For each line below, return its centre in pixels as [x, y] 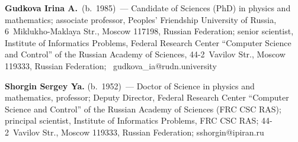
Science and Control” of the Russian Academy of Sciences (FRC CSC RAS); [143, 109]
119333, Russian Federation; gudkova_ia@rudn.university [111, 65]
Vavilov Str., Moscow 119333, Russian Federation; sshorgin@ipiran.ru [138, 132]
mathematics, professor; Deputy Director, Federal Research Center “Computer [147, 97]
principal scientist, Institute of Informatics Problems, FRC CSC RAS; [132, 120]
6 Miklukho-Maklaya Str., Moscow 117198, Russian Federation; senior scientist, [149, 31]
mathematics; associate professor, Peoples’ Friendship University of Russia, [141, 19]
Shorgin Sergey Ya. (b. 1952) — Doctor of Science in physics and [130, 85]
